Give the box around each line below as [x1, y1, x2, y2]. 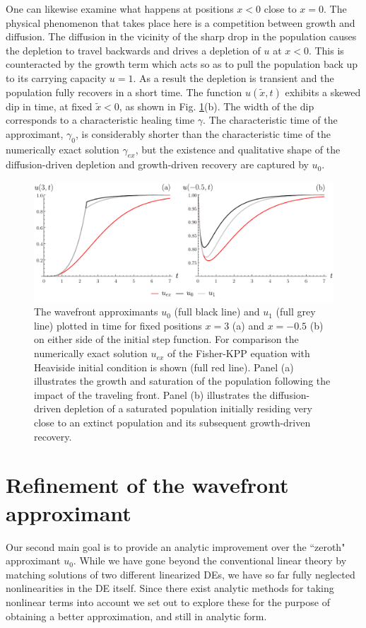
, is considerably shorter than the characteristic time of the [75, 126, 331, 141]
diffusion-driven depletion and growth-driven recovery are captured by [6, 157, 309, 172]
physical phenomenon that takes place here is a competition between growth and [6, 15, 355, 30]
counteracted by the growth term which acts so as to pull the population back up [6, 57, 358, 71]
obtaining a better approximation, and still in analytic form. [6, 608, 267, 623]
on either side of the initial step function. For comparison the [34, 332, 299, 347]
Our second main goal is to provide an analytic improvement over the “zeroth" [6, 539, 346, 554]
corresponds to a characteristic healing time [6, 112, 195, 127]
